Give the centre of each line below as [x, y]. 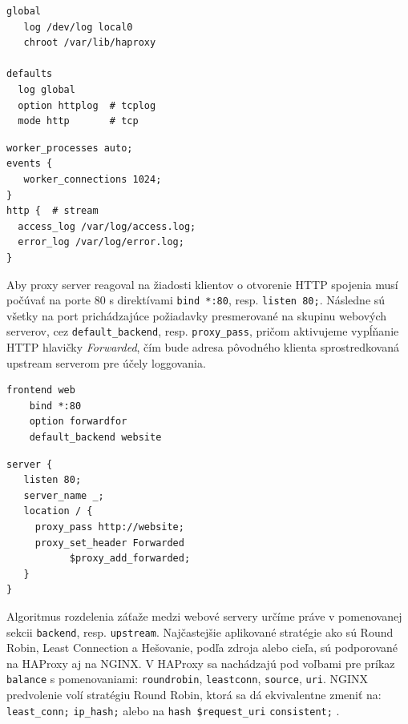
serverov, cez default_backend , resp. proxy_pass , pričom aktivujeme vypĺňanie [203, 331]
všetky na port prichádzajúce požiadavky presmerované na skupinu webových [197, 315]
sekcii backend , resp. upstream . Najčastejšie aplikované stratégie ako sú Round [200, 631]
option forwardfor [78, 422]
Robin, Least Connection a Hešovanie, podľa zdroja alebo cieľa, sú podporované [202, 648]
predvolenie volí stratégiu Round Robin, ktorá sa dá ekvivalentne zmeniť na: [194, 694]
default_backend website [95, 437]
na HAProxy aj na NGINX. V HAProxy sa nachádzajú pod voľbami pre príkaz [201, 663]
